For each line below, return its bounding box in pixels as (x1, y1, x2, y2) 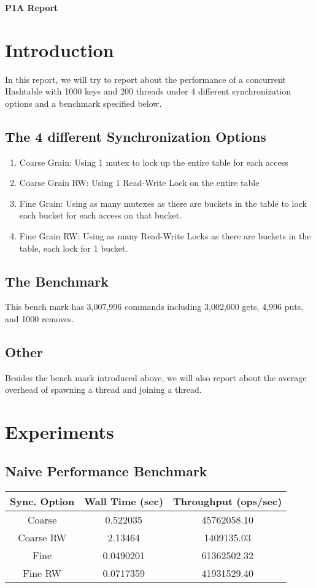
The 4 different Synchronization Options (5, 126, 266, 145)
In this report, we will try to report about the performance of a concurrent (5, 72, 286, 85)
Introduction (5, 37, 114, 62)
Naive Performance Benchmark (5, 461, 207, 480)
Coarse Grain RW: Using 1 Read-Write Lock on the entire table (19, 176, 260, 189)
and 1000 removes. (5, 312, 74, 325)
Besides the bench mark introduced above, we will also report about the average (5, 371, 307, 384)
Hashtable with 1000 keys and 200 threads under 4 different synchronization (5, 85, 291, 98)
